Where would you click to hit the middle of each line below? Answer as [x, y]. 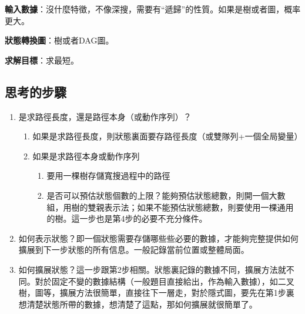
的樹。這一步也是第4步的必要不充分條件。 [127, 218]
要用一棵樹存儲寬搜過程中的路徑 [108, 176]
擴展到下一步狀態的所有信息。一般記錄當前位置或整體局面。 [134, 250]
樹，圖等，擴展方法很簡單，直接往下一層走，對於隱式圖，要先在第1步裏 [156, 293]
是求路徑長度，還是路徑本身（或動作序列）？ [105, 116]
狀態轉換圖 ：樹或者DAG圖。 [59, 40]
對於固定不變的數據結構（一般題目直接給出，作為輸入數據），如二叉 [165, 281]
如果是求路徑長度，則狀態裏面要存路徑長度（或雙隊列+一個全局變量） [167, 136]
